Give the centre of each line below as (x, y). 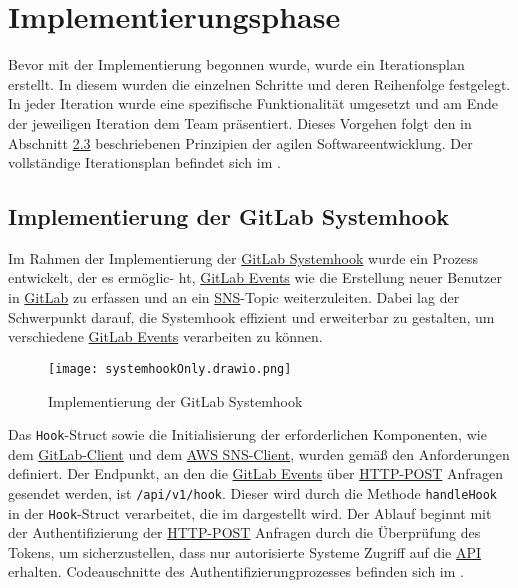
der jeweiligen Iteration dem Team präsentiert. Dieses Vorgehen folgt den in (240, 122)
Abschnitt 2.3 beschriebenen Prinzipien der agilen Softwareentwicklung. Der (240, 142)
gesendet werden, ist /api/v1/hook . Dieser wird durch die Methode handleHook (253, 492)
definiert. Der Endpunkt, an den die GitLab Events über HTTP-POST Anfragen (256, 473)
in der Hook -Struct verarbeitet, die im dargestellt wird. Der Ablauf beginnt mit (250, 512)
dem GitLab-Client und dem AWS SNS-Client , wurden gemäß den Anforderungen (259, 453)
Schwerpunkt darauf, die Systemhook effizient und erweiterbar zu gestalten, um (251, 316)
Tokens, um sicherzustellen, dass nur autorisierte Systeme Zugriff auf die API (245, 551)
